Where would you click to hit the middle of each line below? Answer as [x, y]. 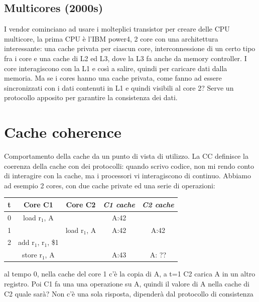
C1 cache [119, 204]
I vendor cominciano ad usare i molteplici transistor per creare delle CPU [117, 29]
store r [32, 255]
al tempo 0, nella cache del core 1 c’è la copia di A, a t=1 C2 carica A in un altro [130, 274]
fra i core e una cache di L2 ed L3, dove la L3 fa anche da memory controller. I [125, 58]
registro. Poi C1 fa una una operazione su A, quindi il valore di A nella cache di [127, 284]
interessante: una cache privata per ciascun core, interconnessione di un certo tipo [130, 48]
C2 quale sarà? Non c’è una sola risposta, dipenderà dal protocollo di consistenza [129, 293]
